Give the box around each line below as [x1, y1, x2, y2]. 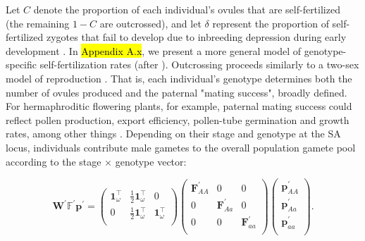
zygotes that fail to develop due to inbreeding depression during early [46, 30, 347, 44]
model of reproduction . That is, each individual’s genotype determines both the [6, 70, 352, 85]
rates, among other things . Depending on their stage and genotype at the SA [6, 126, 341, 141]
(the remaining [6, 16, 70, 30]
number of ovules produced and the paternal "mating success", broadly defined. [6, 85, 347, 99]
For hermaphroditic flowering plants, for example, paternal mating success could [6, 99, 352, 113]
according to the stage [6, 154, 101, 168]
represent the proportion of [212, 16, 329, 30]
